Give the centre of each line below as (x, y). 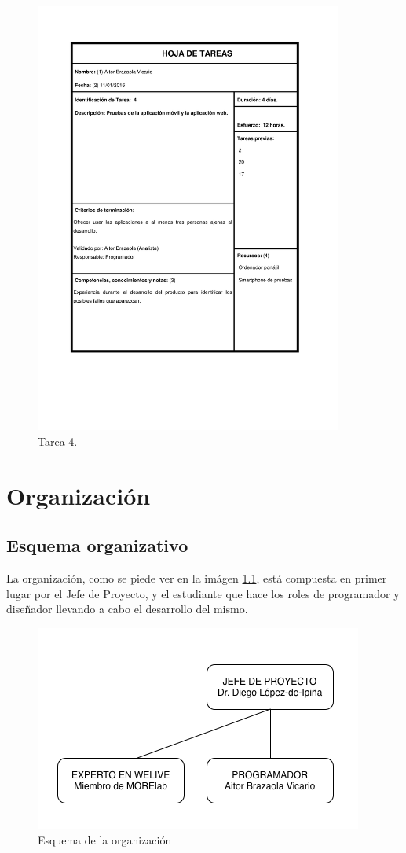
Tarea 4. (58, 441)
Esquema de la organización (105, 840)
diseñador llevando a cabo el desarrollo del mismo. (127, 609)
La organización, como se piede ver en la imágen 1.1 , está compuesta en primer (197, 577)
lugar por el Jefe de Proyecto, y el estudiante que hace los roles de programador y (203, 593)
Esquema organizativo (97, 545)
